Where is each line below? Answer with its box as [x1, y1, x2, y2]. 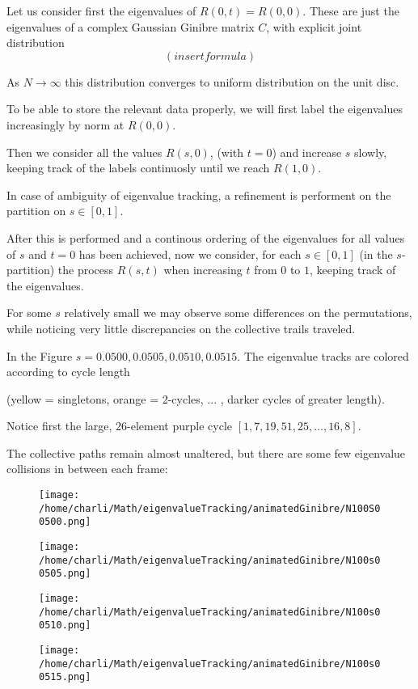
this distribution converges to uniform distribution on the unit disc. [65, 73, 399, 90]
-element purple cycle [127, 417, 232, 434]
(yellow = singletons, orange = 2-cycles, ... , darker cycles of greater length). [6, 390, 385, 407]
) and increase [272, 143, 342, 160]
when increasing [163, 261, 243, 278]
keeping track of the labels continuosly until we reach [6, 159, 270, 176]
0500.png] [39, 516, 91, 528]
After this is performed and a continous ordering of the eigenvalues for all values [6, 229, 405, 246]
